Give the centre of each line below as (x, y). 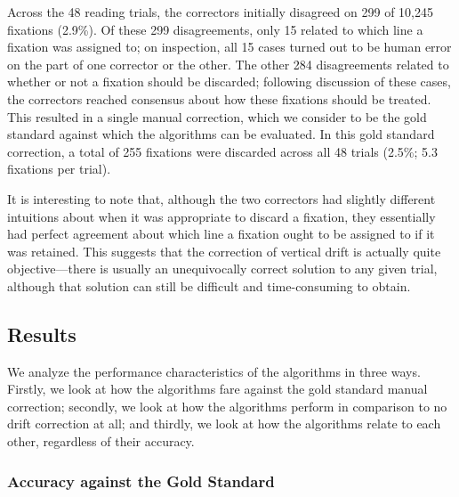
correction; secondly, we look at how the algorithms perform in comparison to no (227, 406)
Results (42, 334)
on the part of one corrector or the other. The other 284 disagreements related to (228, 64)
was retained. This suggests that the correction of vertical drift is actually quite (224, 251)
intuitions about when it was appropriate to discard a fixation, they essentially (221, 216)
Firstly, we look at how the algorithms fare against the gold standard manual (217, 389)
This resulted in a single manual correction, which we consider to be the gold (217, 116)
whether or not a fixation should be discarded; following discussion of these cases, (229, 81)
